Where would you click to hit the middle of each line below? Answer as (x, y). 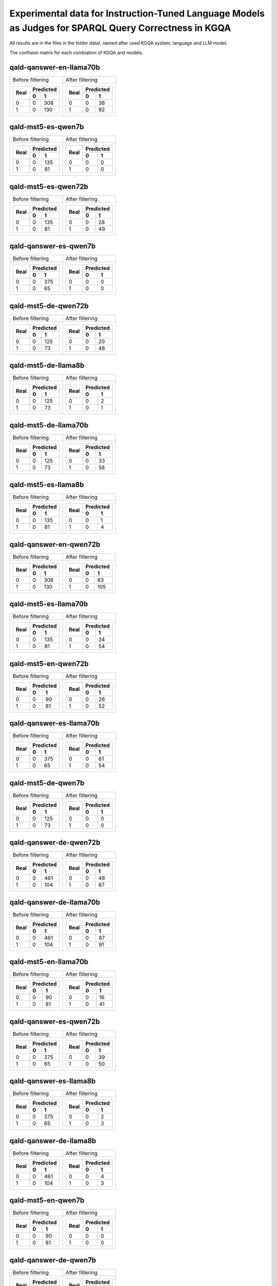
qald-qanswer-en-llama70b (55, 67)
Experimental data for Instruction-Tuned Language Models (137, 13)
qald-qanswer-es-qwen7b (53, 246)
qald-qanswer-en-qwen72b (55, 544)
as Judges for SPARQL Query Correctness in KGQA (120, 28)
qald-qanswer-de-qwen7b (53, 1260)
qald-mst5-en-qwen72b (49, 664)
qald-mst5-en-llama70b (49, 962)
